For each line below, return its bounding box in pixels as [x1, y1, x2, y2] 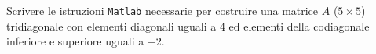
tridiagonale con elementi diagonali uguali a [6, 17, 217, 34]
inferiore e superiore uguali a [6, 33, 144, 49]
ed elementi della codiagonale [228, 17, 370, 34]
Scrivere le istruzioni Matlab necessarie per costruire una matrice [6, 2, 319, 18]
